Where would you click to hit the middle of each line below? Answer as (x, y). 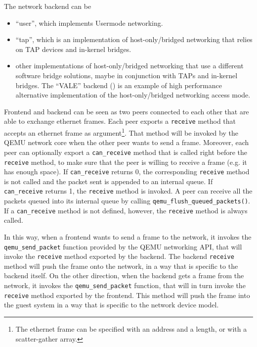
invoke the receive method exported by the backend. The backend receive (119, 256)
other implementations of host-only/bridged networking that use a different (129, 66)
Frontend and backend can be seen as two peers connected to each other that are (127, 111)
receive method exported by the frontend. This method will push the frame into (127, 295)
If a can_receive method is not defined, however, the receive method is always (126, 210)
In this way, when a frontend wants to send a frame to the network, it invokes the (128, 236)
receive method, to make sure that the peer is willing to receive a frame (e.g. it (126, 162)
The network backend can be (48, 6)
